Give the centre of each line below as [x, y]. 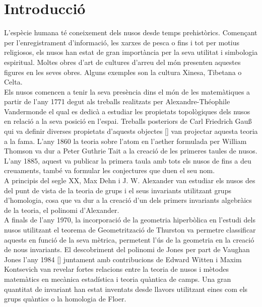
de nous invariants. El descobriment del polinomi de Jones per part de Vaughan [127, 249]
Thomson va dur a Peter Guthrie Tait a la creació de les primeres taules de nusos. [131, 151]
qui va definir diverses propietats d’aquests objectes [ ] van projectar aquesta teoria [131, 131]
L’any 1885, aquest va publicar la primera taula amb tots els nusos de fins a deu [128, 160]
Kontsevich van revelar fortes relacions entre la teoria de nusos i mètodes [116, 269]
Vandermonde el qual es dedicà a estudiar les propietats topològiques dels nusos [127, 111]
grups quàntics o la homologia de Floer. [65, 299]
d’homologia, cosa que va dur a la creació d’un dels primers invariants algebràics [128, 200]
